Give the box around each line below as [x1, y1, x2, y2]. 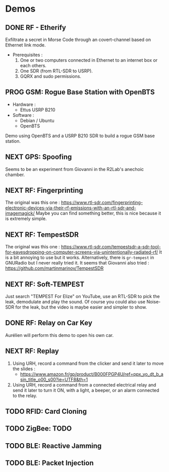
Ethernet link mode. [5, 42, 46, 48]
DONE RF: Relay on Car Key [5, 319, 92, 327]
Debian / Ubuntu [20, 117, 54, 123]
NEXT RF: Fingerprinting [5, 186, 83, 195]
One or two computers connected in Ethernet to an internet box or [20, 57, 158, 63]
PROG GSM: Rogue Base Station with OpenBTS [5, 88, 155, 97]
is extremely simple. [5, 216, 47, 222]
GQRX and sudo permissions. [20, 73, 82, 79]
